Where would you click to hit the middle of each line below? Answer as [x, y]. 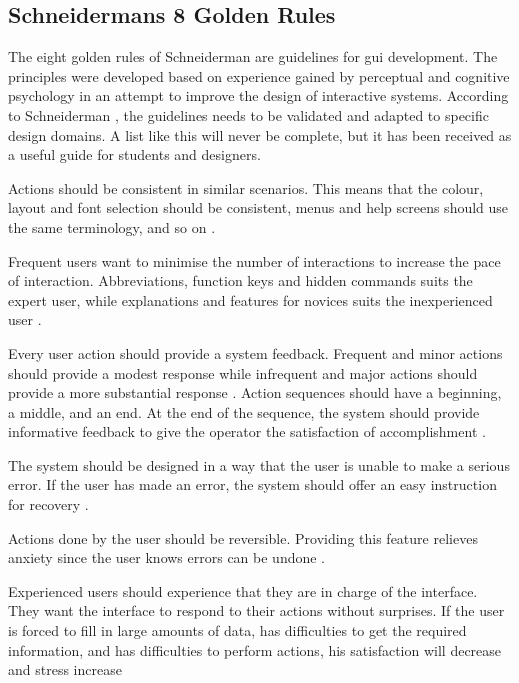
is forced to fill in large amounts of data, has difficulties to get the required [237, 630]
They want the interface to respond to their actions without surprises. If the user [256, 610]
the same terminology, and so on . [112, 226]
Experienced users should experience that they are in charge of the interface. [243, 590]
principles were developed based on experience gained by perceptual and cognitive [259, 75]
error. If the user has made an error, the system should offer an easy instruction [252, 484]
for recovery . [48, 504]
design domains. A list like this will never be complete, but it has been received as [260, 134]
